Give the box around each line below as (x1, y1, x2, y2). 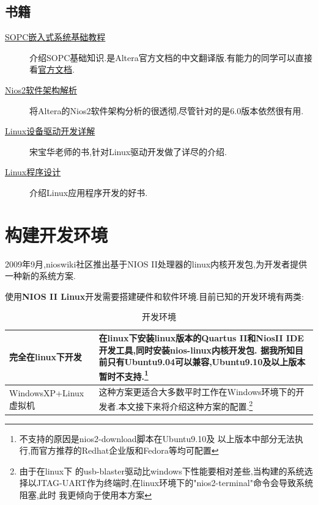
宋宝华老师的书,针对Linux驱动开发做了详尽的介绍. (29, 145, 227, 158)
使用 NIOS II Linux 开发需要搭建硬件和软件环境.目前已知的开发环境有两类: (5, 289, 305, 302)
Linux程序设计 (5, 165, 61, 178)
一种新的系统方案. (5, 269, 76, 282)
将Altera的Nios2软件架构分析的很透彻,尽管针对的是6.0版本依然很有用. (29, 104, 304, 117)
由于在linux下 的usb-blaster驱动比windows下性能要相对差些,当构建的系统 (19, 464, 305, 477)
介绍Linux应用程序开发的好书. (29, 186, 148, 198)
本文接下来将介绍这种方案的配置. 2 (118, 398, 253, 412)
